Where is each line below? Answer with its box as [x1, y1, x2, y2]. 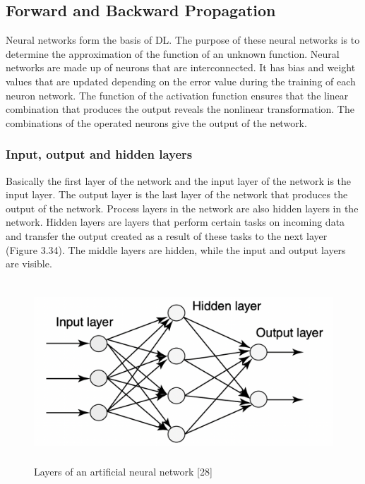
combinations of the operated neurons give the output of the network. [6, 115, 307, 130]
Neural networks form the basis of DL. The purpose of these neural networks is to [6, 32, 360, 47]
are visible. [6, 256, 52, 271]
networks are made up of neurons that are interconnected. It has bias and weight [6, 60, 356, 75]
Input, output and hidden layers [6, 145, 193, 163]
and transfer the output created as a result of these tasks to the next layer [6, 228, 328, 243]
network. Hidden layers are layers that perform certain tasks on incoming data [6, 214, 345, 229]
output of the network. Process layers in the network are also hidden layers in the [6, 200, 359, 215]
